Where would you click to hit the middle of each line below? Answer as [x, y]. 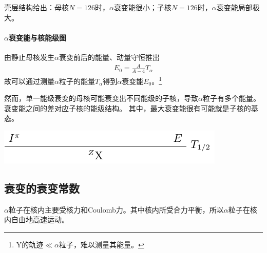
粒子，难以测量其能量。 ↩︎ [102, 244]
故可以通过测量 [29, 81]
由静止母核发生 [29, 57]
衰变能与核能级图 [37, 37]
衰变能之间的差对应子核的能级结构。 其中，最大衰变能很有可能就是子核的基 [131, 108]
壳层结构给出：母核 [36, 7]
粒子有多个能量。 [231, 98]
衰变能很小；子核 [142, 7]
